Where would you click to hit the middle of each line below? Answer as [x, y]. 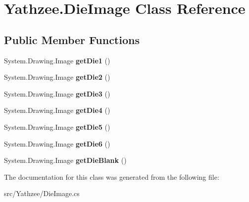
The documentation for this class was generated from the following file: [112, 177]
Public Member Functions [72, 39]
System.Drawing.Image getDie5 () [57, 126]
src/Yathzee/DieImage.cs [42, 193]
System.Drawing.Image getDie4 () [57, 110]
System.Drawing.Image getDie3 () [57, 93]
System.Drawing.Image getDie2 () [57, 77]
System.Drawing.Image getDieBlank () [65, 160]
